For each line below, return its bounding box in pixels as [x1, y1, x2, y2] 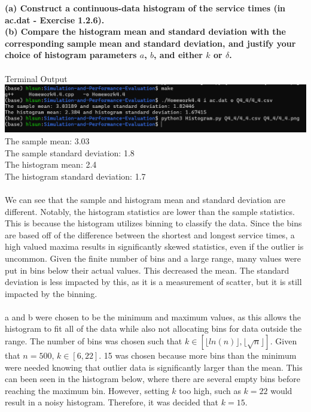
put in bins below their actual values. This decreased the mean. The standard [5, 263, 289, 276]
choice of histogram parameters [5, 49, 137, 61]
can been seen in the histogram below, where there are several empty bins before [5, 372, 300, 385]
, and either [154, 49, 203, 61]
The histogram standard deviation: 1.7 [5, 169, 146, 182]
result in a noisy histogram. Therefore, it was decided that [5, 396, 219, 408]
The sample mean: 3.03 [5, 134, 90, 147]
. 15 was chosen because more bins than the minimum [99, 349, 297, 362]
